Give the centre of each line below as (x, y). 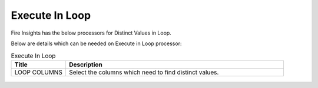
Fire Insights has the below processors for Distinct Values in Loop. (91, 33)
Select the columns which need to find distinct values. (144, 72)
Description (86, 65)
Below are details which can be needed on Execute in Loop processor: (96, 43)
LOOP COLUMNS (39, 72)
